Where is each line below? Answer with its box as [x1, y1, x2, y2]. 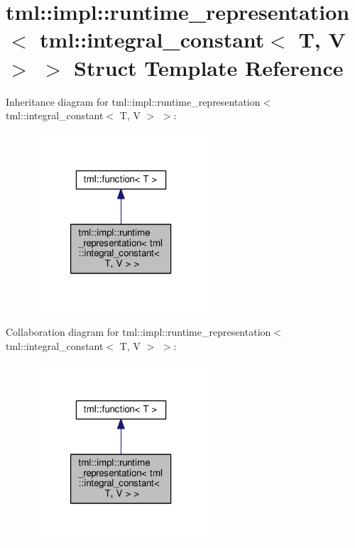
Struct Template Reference [74, 53, 344, 82]
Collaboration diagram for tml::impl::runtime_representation [6, 324, 271, 339]
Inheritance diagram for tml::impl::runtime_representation [6, 94, 261, 109]
